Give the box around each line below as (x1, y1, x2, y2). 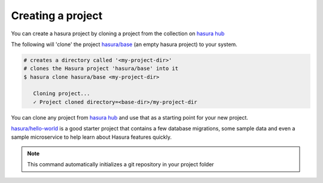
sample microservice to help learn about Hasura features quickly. (11, 133, 172, 141)
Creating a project (11, 9, 103, 22)
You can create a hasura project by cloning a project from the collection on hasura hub (11, 30, 225, 37)
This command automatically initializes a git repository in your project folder (27, 161, 215, 168)
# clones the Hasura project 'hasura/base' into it (23, 65, 179, 72)
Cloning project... (33, 90, 90, 97)
